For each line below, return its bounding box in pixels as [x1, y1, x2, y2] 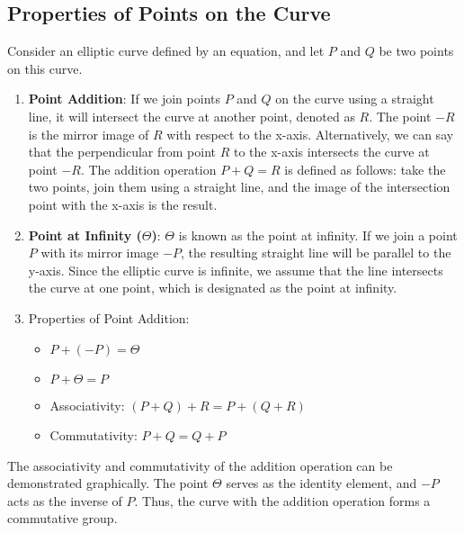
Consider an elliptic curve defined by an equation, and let [7, 41, 325, 60]
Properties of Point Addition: [28, 308, 190, 327]
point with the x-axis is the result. [28, 194, 218, 213]
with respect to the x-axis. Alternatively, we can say [166, 124, 454, 143]
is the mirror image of [28, 124, 149, 143]
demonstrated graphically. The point [7, 474, 209, 492]
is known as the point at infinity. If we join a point [178, 225, 458, 244]
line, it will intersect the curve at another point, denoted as [28, 106, 355, 125]
